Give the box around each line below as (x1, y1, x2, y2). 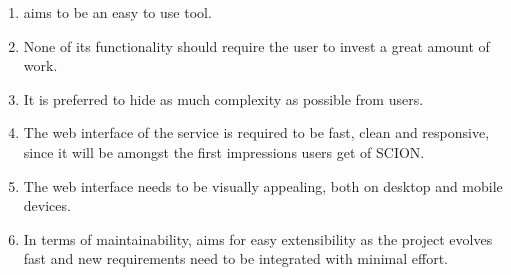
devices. (23, 195, 71, 216)
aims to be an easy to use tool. (23, 2, 212, 22)
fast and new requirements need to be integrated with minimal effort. (23, 248, 448, 269)
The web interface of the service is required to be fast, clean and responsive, (23, 122, 490, 143)
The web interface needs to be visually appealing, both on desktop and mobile (23, 175, 503, 196)
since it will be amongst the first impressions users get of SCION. (23, 141, 425, 162)
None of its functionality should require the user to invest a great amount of (23, 35, 490, 56)
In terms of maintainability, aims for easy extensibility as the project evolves (23, 228, 493, 249)
